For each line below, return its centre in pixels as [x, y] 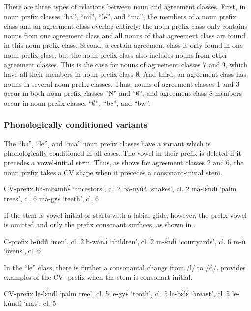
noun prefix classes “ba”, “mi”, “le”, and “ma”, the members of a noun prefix [120, 16]
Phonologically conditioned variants [76, 125]
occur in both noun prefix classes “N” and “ [70, 93]
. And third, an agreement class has [192, 74]
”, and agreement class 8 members [190, 93]
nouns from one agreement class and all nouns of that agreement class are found [125, 35]
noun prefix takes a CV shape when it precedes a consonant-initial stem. [113, 172]
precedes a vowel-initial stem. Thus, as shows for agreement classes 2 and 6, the [124, 162]
